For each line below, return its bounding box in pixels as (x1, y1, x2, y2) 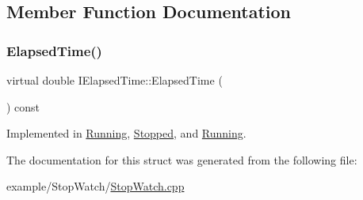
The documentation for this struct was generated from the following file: (6, 151, 357, 168)
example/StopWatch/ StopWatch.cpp (6, 178, 185, 194)
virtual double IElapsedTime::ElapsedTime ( (6, 72, 223, 88)
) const (6, 98, 40, 115)
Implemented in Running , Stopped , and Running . (6, 125, 246, 142)
